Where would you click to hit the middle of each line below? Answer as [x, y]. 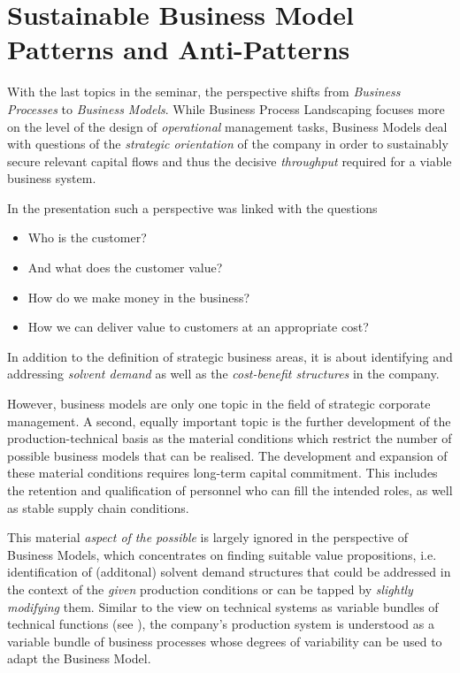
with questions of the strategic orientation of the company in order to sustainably [228, 144]
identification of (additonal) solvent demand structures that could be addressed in [229, 572]
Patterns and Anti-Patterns [179, 49]
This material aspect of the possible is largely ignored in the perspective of [207, 537]
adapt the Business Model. [79, 658]
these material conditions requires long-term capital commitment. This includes [222, 473]
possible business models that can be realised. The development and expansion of [227, 455]
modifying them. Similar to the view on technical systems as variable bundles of [223, 606]
